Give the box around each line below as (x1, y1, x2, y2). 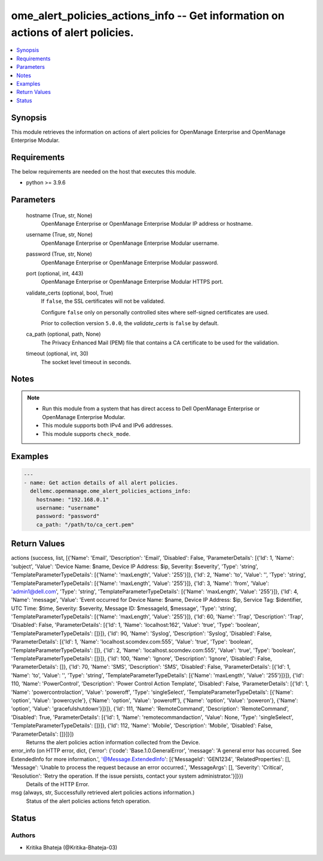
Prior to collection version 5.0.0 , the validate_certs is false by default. (41, 319, 219, 326)
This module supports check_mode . (42, 430, 131, 437)
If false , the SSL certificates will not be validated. (41, 298, 166, 305)
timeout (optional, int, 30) (26, 350, 89, 357)
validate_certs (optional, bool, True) (26, 289, 114, 296)
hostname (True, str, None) (26, 211, 93, 219)
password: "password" (36, 513, 100, 520)
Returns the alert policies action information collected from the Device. (26, 738, 200, 745)
